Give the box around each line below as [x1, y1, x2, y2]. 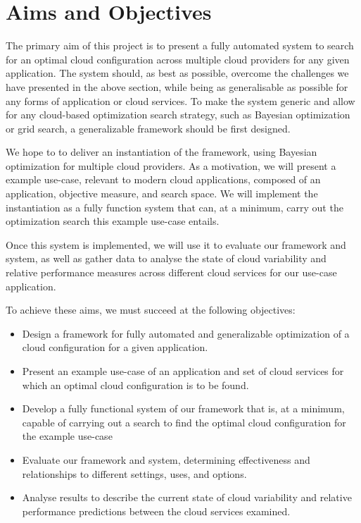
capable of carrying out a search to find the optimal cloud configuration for [22, 414, 346, 429]
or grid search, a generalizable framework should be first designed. [6, 121, 291, 135]
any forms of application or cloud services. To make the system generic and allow [6, 93, 355, 108]
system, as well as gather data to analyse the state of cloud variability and [6, 251, 327, 266]
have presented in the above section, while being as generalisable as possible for [6, 79, 348, 94]
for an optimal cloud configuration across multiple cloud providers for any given [6, 51, 350, 66]
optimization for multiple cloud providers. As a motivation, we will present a [6, 158, 336, 173]
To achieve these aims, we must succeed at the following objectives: [6, 302, 296, 317]
